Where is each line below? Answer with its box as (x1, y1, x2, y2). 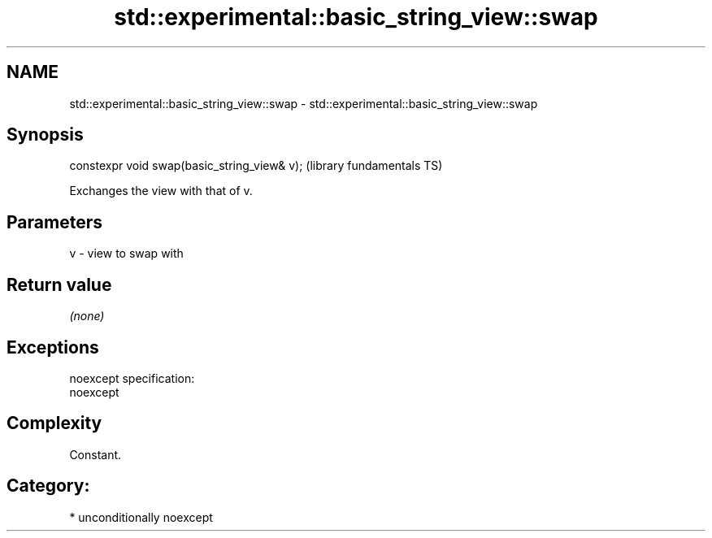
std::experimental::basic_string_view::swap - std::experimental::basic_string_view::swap (69, 96, 538, 111)
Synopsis (7, 124, 84, 145)
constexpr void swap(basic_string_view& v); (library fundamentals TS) (69, 158, 443, 173)
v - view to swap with (69, 246, 184, 261)
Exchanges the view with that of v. (69, 184, 253, 198)
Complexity (7, 413, 102, 434)
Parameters (7, 211, 102, 232)
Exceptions (7, 336, 99, 358)
